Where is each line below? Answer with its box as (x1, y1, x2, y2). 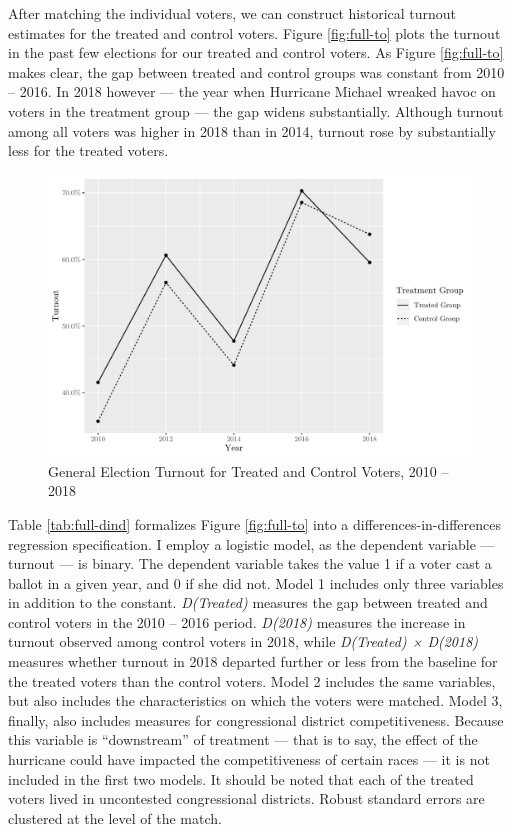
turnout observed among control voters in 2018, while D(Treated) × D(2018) (8, 631, 479, 652)
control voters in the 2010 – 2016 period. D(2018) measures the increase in (8, 611, 466, 632)
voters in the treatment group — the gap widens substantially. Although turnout (8, 100, 504, 121)
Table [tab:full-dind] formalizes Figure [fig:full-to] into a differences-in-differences (8, 513, 501, 534)
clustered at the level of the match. (8, 807, 222, 828)
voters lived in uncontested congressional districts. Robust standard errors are (8, 788, 485, 809)
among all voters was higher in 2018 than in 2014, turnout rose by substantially (8, 120, 496, 141)
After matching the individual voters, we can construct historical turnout (8, 3, 457, 23)
